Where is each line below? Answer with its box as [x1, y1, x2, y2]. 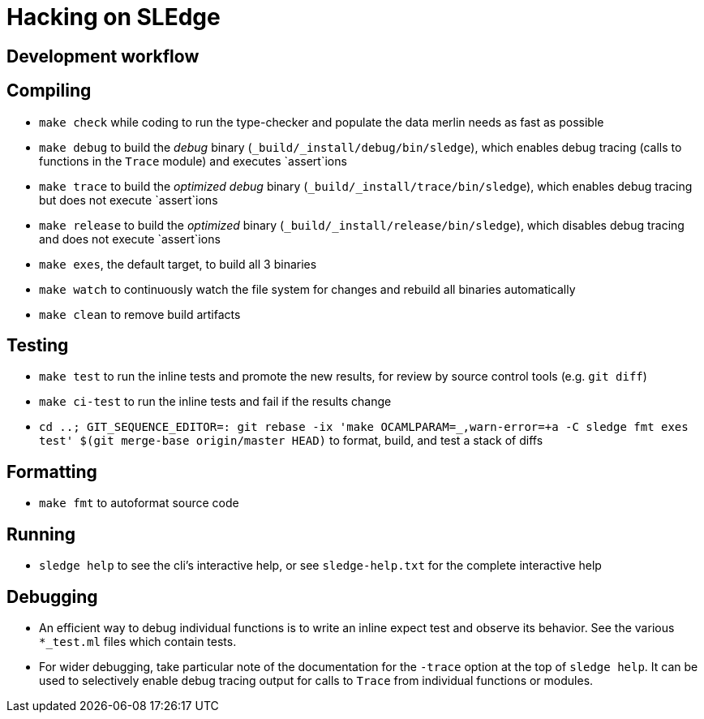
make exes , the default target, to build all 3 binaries [39, 256, 317, 271]
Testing [6, 335, 69, 356]
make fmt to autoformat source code [39, 496, 239, 510]
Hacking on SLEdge [6, 3, 221, 31]
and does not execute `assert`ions [39, 231, 221, 246]
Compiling [6, 80, 92, 101]
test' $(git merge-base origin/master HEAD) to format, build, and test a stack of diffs [39, 433, 543, 448]
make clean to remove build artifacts [39, 307, 241, 321]
